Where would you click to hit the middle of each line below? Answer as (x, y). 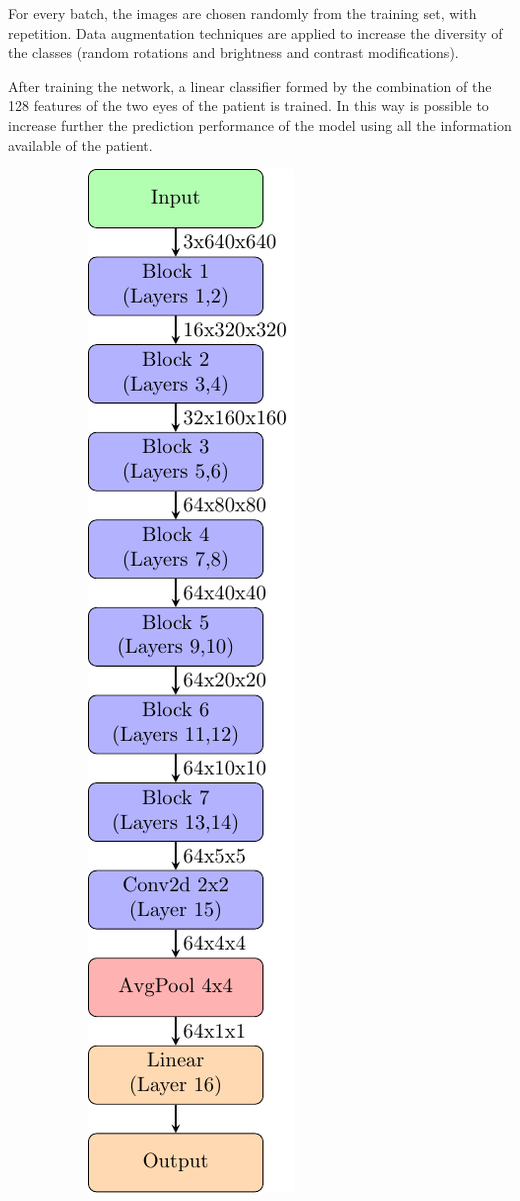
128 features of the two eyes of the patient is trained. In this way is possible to (248, 105)
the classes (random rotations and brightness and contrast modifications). (233, 52)
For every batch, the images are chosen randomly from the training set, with (242, 13)
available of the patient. (80, 144)
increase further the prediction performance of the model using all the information (260, 124)
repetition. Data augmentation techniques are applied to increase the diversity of (255, 32)
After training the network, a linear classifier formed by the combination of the (250, 85)
